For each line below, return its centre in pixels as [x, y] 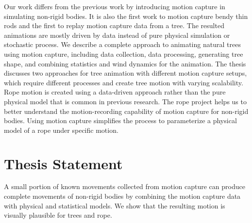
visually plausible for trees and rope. [58, 215]
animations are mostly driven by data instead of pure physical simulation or [117, 35]
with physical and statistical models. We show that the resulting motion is [115, 205]
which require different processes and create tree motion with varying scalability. [124, 82]
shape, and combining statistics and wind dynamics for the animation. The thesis [125, 63]
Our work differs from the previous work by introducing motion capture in [115, 6]
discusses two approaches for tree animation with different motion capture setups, [126, 73]
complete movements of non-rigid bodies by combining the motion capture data [122, 196]
